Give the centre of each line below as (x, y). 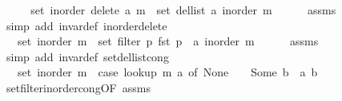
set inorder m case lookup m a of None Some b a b (167, 72)
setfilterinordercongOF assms (78, 87)
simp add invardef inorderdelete (87, 25)
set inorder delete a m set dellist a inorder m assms (183, 10)
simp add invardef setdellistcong (87, 56)
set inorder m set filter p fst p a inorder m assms (168, 41)
